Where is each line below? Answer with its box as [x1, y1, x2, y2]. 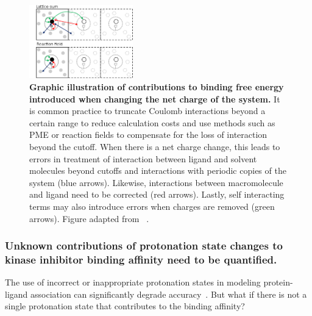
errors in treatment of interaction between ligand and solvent [29, 152, 257, 165]
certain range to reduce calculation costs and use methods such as [29, 116, 275, 129]
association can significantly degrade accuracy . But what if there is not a [30, 287, 307, 300]
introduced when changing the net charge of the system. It [29, 92, 280, 105]
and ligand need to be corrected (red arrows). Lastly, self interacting [29, 188, 285, 201]
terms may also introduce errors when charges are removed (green [29, 199, 275, 212]
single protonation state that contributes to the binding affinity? [5, 300, 245, 312]
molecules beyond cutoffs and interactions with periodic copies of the [29, 164, 286, 177]
